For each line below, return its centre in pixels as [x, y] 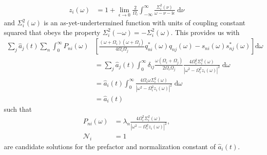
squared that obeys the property [52, 32]
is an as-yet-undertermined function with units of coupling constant [144, 23]
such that [18, 109]
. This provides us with [205, 32]
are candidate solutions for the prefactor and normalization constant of [110, 146]
